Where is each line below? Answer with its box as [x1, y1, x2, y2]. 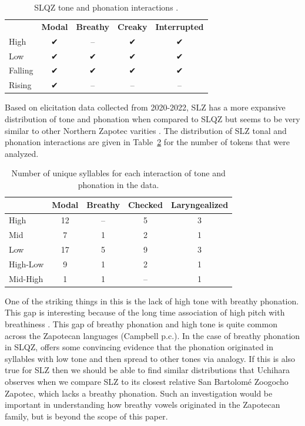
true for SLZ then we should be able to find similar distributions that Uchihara [5, 364, 290, 376]
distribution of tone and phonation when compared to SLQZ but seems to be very [5, 112, 300, 125]
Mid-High [9, 272, 43, 284]
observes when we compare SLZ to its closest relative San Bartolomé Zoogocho [5, 375, 289, 387]
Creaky [118, 20, 148, 32]
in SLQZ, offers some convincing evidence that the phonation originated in [5, 341, 274, 353]
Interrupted [155, 20, 204, 32]
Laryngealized [170, 199, 229, 211]
